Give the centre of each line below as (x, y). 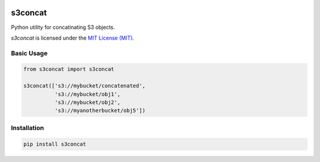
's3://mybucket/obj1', (87, 94)
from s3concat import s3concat (69, 69)
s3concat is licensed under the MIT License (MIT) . (73, 38)
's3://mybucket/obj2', (87, 103)
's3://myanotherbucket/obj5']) (100, 111)
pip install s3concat (55, 144)
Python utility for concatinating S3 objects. (63, 27)
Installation (28, 128)
